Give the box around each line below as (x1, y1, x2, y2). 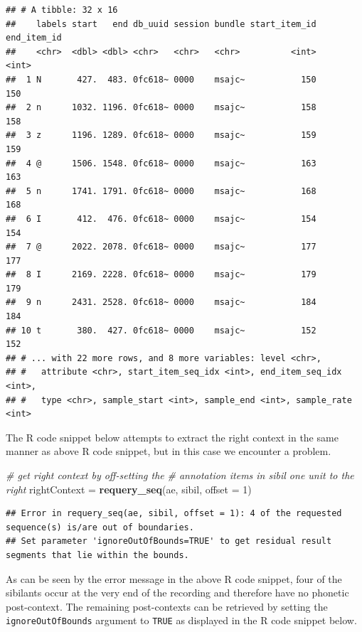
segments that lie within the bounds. (6, 550, 189, 560)
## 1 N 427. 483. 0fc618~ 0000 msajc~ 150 (6, 74, 316, 85)
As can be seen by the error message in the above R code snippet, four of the (6, 571, 342, 586)
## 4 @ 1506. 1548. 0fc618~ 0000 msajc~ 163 (6, 158, 316, 168)
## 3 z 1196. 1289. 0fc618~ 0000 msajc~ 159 (6, 130, 316, 141)
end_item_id (6, 33, 62, 43)
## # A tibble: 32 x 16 (6, 5, 118, 15)
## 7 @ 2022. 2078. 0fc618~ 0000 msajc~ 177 (6, 242, 316, 252)
